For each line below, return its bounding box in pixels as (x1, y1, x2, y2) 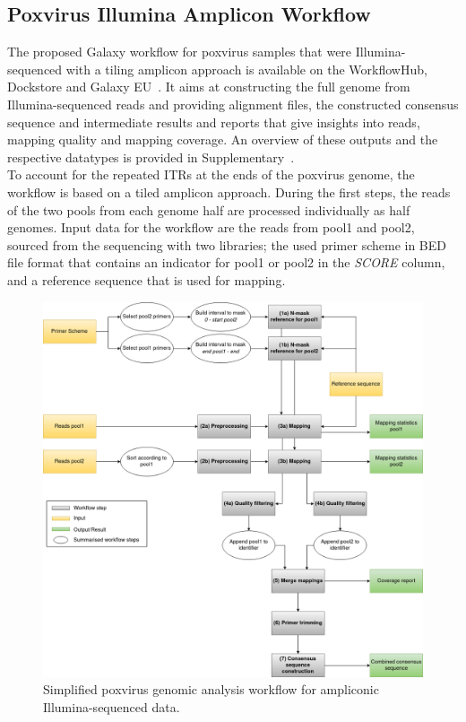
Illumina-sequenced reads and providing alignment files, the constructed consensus (7, 94, 459, 113)
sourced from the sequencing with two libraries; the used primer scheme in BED (7, 235, 447, 254)
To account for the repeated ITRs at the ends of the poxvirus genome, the (7, 165, 415, 184)
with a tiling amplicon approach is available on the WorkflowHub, (65, 59, 427, 78)
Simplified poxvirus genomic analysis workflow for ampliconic (43, 680, 379, 699)
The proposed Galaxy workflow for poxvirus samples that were (7, 42, 352, 61)
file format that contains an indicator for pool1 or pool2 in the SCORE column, (7, 253, 445, 272)
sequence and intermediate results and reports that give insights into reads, (7, 112, 420, 131)
